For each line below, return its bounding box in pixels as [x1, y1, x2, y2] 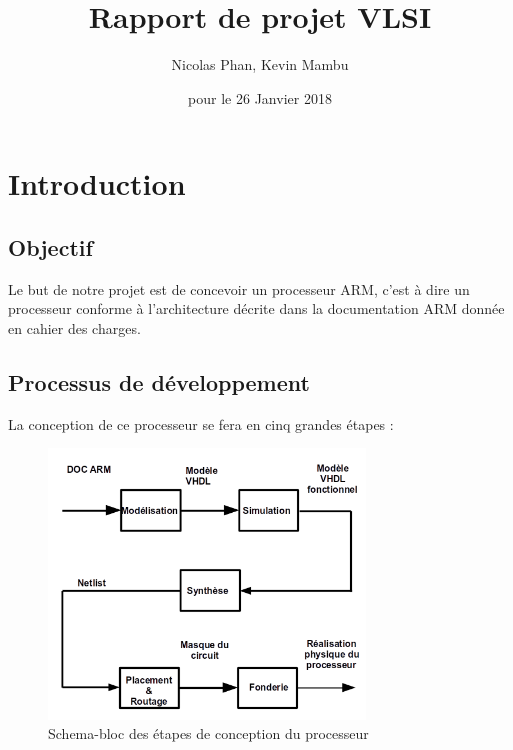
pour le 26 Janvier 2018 [188, 87, 332, 108]
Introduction [8, 163, 186, 204]
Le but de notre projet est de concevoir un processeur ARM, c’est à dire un [8, 278, 470, 299]
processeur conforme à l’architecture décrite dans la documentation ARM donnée [8, 298, 505, 319]
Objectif [8, 231, 93, 262]
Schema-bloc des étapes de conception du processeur [48, 723, 369, 744]
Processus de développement [8, 366, 310, 397]
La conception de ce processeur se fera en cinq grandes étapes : [8, 413, 394, 434]
